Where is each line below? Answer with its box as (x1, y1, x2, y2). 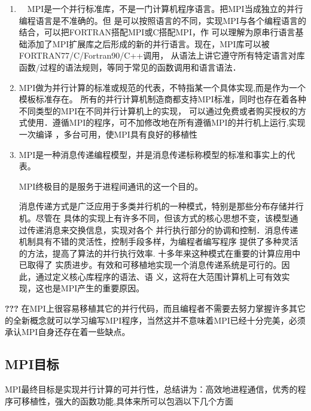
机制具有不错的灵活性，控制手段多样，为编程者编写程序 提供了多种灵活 (19, 235, 298, 248)
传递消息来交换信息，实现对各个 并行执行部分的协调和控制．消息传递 (27, 223, 298, 236)
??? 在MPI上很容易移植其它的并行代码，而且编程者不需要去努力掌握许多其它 (5, 302, 306, 315)
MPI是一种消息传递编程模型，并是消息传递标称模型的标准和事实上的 (19, 148, 287, 160)
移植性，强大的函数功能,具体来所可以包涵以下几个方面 (21, 394, 233, 407)
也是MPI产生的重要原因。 (44, 282, 145, 294)
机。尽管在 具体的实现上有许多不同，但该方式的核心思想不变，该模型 (19, 211, 290, 224)
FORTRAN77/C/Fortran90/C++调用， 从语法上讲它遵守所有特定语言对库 (19, 49, 305, 62)
